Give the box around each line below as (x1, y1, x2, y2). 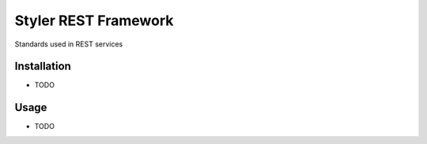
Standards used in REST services (14, 39, 123, 49)
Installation (14, 60, 71, 73)
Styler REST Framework (14, 12, 174, 29)
